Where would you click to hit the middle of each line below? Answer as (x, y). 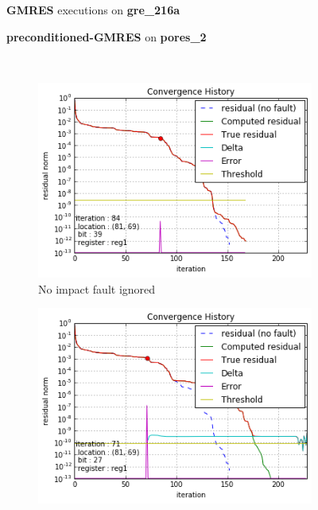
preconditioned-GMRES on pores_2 (107, 36)
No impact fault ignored (97, 288)
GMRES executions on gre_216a (93, 10)
